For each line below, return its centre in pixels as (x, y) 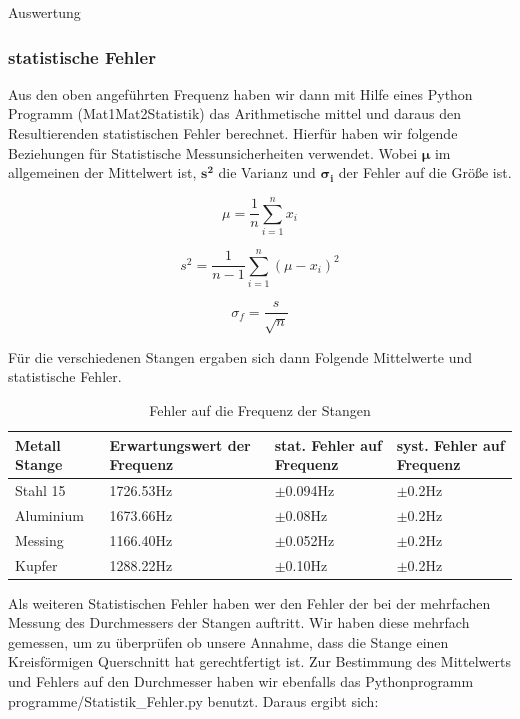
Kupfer (36, 564)
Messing (39, 539)
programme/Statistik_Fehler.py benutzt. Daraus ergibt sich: (193, 700)
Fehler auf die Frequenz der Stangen (260, 410)
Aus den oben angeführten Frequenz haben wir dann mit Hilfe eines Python (240, 93)
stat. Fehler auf (328, 444)
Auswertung (44, 12)
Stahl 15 (40, 490)
